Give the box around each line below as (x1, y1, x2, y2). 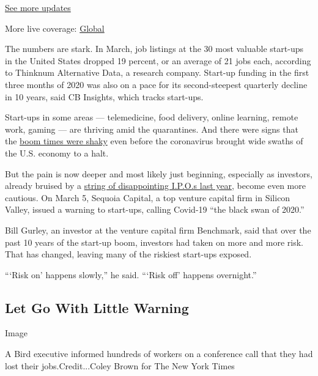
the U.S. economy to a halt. (5, 146, 109, 159)
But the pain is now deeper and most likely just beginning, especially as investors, (5, 167, 312, 180)
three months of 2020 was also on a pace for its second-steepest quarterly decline (5, 78, 308, 90)
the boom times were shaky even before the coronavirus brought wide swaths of (5, 135, 303, 147)
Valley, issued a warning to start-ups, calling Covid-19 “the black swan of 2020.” (5, 203, 305, 216)
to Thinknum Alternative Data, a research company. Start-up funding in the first (5, 66, 309, 79)
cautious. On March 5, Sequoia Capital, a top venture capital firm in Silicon (5, 191, 290, 204)
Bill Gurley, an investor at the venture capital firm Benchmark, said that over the (5, 223, 311, 236)
